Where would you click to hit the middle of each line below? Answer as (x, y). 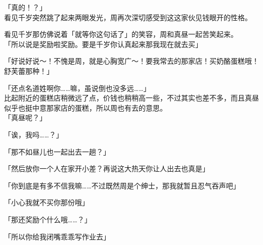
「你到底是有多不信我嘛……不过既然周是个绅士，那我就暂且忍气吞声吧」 (122, 185)
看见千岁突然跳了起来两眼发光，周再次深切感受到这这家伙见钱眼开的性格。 (128, 17)
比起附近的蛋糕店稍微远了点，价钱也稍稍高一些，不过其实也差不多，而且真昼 (131, 98)
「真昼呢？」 (25, 117)
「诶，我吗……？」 (34, 134)
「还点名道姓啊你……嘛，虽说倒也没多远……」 (77, 88)
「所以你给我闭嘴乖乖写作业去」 (57, 236)
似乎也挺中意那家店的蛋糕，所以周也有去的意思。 (85, 107)
